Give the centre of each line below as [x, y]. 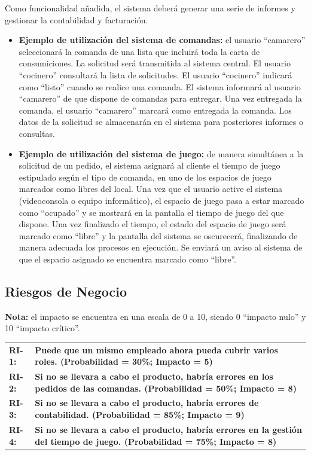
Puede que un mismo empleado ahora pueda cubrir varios [156, 349]
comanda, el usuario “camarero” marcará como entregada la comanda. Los [155, 110]
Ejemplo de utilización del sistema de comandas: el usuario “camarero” [162, 40]
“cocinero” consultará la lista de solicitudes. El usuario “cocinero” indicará [155, 74]
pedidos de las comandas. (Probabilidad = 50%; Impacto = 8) [166, 388]
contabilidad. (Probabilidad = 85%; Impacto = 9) [140, 415]
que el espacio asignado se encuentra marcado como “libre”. [127, 259]
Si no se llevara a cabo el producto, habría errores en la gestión [168, 429]
